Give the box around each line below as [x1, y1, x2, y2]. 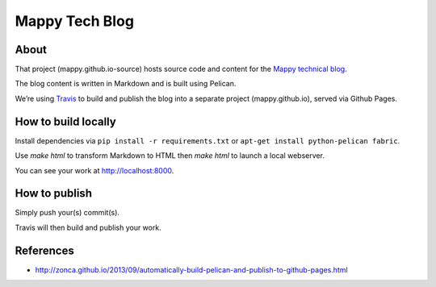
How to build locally [15, 114, 116, 128]
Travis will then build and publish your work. [15, 223, 161, 232]
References [15, 243, 74, 257]
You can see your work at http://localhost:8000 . [15, 165, 174, 175]
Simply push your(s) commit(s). [15, 208, 120, 218]
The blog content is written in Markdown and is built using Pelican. [15, 79, 237, 89]
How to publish [15, 186, 93, 201]
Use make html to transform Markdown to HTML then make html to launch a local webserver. [15, 151, 325, 160]
